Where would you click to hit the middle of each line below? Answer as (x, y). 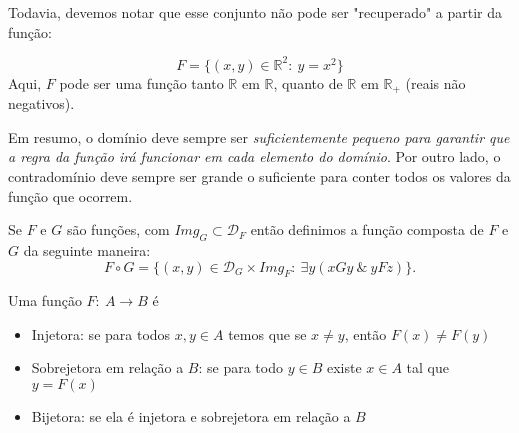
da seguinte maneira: (87, 249)
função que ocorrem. (70, 195)
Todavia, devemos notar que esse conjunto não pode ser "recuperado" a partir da (255, 12)
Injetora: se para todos (101, 333)
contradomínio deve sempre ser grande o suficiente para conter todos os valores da (259, 175)
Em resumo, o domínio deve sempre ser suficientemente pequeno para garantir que (259, 136)
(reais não (435, 82)
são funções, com (118, 229)
